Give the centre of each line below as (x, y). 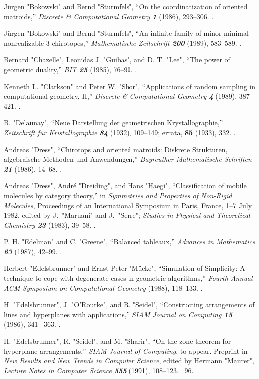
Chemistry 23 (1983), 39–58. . (50, 224)
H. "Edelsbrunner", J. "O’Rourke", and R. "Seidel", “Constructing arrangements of (129, 304)
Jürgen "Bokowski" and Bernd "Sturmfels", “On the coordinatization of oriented (126, 6)
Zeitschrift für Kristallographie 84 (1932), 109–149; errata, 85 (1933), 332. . (120, 132)
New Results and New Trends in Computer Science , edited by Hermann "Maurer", (129, 360)
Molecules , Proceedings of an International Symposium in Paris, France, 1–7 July (128, 205)
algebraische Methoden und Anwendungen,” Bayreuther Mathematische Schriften (128, 159)
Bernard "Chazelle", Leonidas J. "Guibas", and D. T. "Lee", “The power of (117, 60)
